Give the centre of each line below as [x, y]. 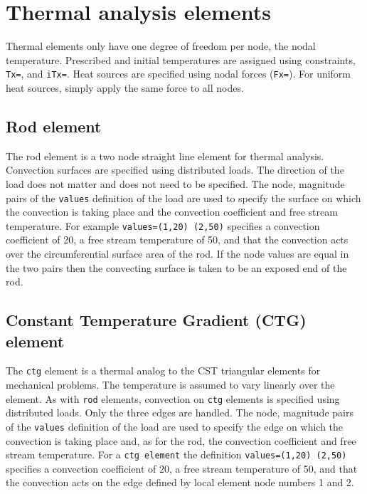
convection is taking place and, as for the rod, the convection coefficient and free [181, 440]
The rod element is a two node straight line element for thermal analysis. [165, 156]
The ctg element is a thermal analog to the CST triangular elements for [163, 370]
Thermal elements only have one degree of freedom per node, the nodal [161, 46]
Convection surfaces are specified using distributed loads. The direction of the [175, 170]
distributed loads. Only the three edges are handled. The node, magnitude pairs [180, 412]
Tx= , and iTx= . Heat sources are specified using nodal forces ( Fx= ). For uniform [179, 74]
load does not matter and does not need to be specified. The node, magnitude [175, 183]
